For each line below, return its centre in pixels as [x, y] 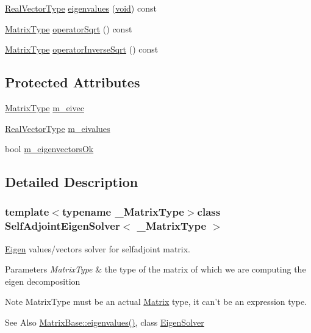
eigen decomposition [43, 281]
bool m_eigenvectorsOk [49, 149]
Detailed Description [72, 182]
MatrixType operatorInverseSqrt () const [82, 49]
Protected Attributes [73, 82]
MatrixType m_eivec [45, 107]
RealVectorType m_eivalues [58, 128]
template [27, 212]
